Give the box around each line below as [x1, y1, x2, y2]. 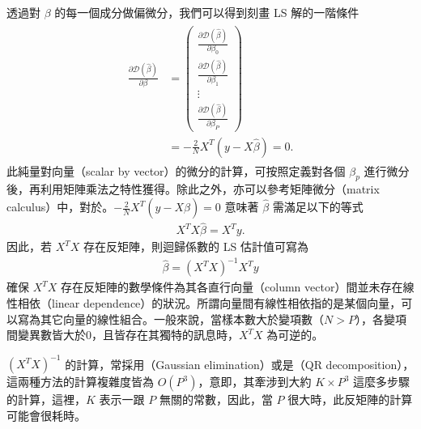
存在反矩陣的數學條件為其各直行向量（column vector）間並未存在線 [61, 278, 415, 295]
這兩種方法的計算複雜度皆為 [6, 373, 154, 390]
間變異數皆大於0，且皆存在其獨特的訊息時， [6, 326, 239, 343]
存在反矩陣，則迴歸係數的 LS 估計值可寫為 [83, 238, 308, 255]
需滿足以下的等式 [272, 198, 364, 215]
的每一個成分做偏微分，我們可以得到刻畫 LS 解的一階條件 [54, 4, 359, 20]
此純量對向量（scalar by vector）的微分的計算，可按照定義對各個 [6, 162, 346, 179]
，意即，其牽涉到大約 [198, 373, 312, 390]
